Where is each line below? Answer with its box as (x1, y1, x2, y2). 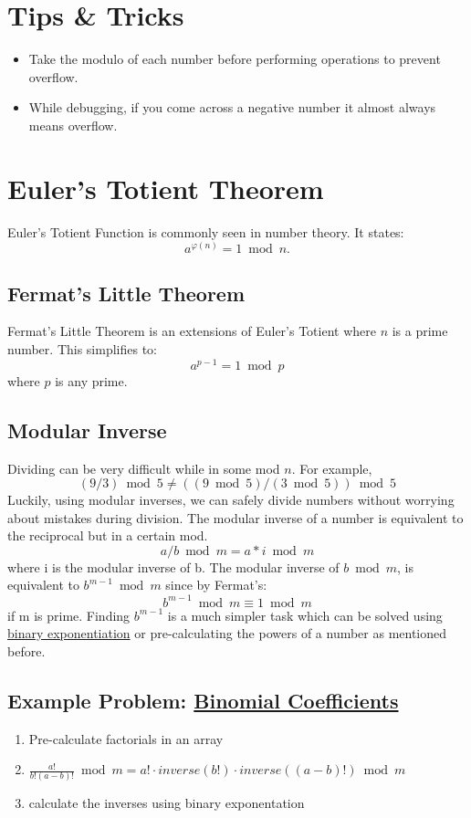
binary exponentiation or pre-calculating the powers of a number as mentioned (7, 624, 447, 643)
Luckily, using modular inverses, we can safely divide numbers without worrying (7, 490, 455, 509)
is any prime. (55, 371, 128, 390)
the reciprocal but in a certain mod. (7, 526, 208, 545)
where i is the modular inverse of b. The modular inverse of (7, 557, 340, 576)
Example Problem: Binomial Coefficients (7, 686, 399, 714)
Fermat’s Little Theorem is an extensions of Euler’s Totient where (7, 321, 376, 341)
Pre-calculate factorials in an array (28, 729, 224, 748)
